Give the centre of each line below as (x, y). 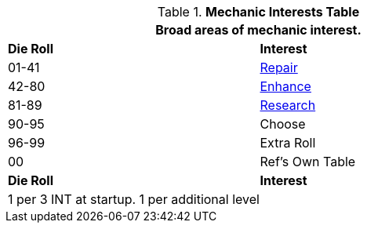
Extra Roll (288, 143)
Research (288, 105)
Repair (279, 67)
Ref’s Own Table (308, 162)
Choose (283, 124)
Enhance (285, 86)
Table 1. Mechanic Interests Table (258, 12)
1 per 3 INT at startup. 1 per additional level (134, 199)
